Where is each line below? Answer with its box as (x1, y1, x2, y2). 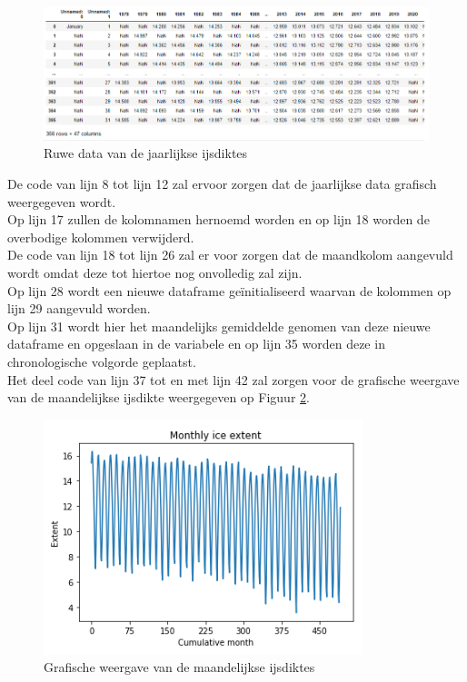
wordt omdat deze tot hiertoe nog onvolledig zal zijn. (7, 262, 303, 282)
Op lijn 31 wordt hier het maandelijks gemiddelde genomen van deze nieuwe (7, 316, 431, 335)
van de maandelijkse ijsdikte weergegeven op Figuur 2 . (7, 388, 310, 407)
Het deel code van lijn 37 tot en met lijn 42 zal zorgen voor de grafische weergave (7, 370, 460, 389)
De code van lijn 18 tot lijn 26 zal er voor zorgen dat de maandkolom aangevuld (7, 245, 453, 264)
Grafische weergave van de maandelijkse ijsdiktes (44, 657, 315, 677)
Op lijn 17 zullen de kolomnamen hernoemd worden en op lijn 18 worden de (7, 210, 430, 229)
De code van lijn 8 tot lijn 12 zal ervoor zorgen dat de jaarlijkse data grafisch (7, 173, 437, 193)
